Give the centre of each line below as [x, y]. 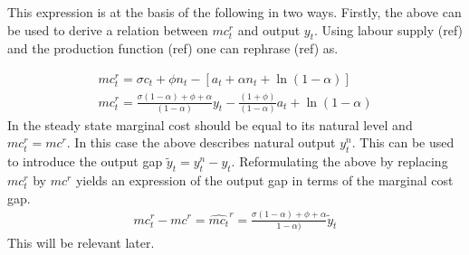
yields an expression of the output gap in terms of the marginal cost [264, 180]
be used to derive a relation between [108, 29]
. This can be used [403, 142]
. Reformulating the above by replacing [340, 161]
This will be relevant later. [81, 242]
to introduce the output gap [85, 161]
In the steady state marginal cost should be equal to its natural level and [210, 124]
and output [269, 29]
